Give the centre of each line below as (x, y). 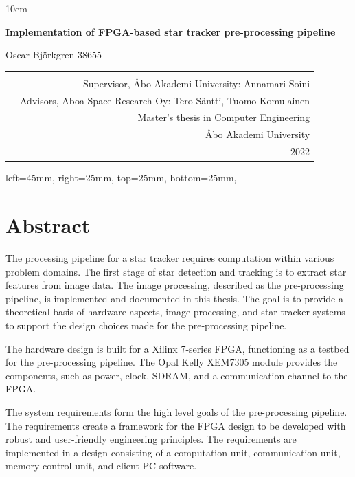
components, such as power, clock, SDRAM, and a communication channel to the (177, 375)
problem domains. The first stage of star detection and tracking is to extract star (176, 271)
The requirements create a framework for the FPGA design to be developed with (176, 425)
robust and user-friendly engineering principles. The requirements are (151, 439)
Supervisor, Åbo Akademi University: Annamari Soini (196, 83)
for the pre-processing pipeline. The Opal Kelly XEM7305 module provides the (172, 362)
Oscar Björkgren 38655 (54, 55)
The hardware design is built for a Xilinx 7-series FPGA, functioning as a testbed (177, 348)
